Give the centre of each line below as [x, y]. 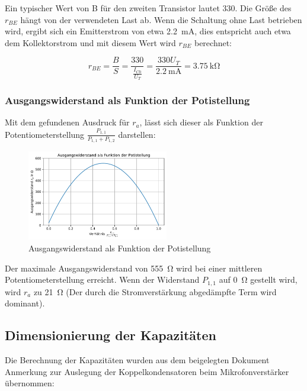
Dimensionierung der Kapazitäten [111, 335]
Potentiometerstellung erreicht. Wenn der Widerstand [102, 279]
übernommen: [30, 383]
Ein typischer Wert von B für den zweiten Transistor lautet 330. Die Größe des [148, 8]
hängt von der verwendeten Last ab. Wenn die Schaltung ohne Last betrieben [161, 19]
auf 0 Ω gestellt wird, [258, 279]
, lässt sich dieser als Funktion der [201, 122]
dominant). [25, 303]
